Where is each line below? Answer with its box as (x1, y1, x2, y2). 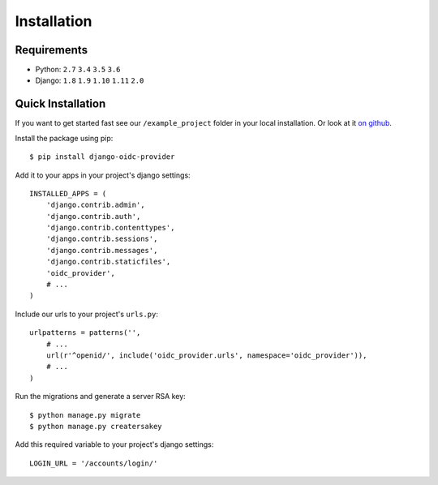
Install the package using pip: (15, 133, 114, 143)
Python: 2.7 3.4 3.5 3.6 (35, 65, 121, 75)
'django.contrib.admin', (45, 200, 145, 210)
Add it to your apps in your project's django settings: (15, 170, 191, 180)
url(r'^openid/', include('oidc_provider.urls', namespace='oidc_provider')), (45, 351, 367, 360)
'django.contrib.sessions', (45, 234, 158, 243)
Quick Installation (15, 97, 106, 111)
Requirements (15, 43, 88, 57)
